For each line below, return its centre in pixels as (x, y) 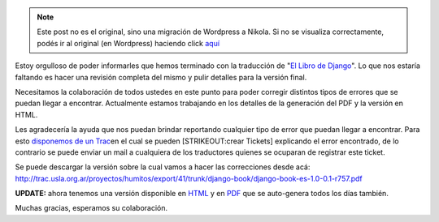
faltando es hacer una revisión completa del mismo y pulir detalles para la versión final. (161, 77)
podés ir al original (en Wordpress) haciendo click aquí (128, 43)
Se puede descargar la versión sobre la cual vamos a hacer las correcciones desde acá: (163, 167)
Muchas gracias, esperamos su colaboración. (91, 208)
